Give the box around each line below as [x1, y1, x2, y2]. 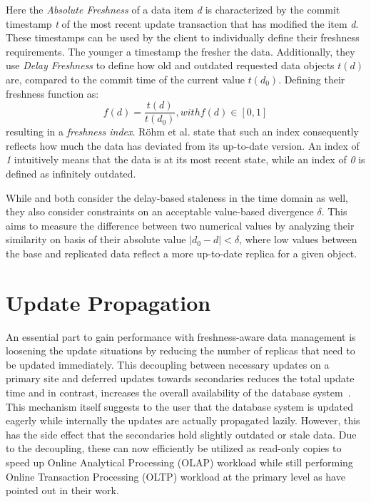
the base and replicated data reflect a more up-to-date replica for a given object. [6, 245, 357, 260]
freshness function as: [6, 86, 99, 101]
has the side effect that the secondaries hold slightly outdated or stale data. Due [6, 426, 357, 441]
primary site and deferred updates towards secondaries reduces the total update [6, 371, 355, 386]
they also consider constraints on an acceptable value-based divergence [6, 204, 314, 219]
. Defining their [278, 71, 345, 86]
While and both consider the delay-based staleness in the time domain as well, [6, 190, 348, 205]
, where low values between [239, 232, 357, 247]
